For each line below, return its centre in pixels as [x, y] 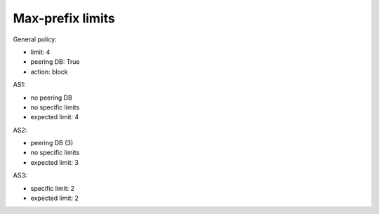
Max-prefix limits [64, 18]
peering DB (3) [52, 143]
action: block [49, 72]
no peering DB [52, 98]
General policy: [35, 39]
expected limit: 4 [55, 117]
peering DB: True [55, 62]
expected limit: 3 [54, 162]
